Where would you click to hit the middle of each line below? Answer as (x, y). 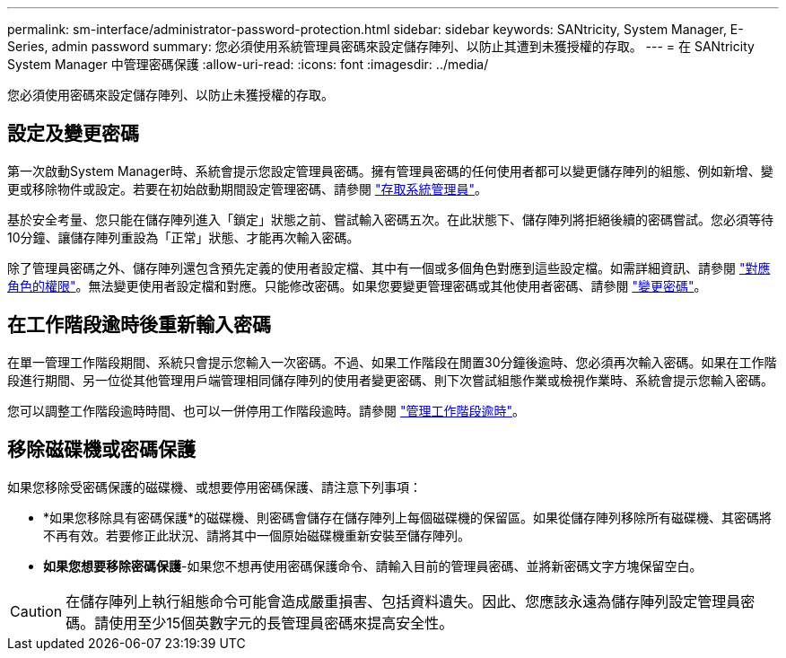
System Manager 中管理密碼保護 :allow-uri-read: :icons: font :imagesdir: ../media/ (248, 64)
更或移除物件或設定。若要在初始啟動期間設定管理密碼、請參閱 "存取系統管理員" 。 (247, 189)
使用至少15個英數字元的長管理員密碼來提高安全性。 (281, 623)
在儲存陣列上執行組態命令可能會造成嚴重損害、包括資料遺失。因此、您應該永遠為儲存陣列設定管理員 (403, 601)
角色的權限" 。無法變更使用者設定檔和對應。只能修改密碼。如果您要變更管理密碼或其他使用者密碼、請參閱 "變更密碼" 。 (357, 285)
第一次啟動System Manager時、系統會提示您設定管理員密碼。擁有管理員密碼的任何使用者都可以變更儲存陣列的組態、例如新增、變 (390, 171)
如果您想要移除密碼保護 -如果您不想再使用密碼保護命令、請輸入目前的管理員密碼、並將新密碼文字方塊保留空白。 (373, 566)
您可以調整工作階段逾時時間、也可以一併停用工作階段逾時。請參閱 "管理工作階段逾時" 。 (266, 410)
